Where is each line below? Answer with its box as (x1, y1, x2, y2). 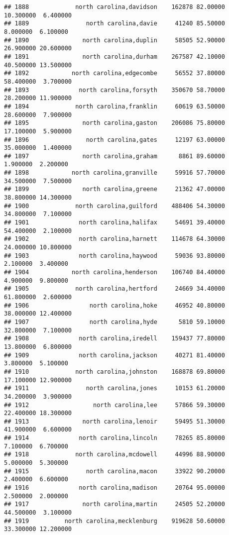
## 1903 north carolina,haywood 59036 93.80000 (4, 252, 225, 259)
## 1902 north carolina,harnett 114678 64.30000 (4, 235, 225, 243)
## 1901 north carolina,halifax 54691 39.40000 (4, 219, 225, 226)
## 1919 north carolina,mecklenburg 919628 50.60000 (4, 517, 225, 525)
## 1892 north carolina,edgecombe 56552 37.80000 (4, 70, 225, 77)
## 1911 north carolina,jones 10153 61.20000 (4, 385, 225, 392)
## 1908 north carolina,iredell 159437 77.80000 (4, 335, 225, 342)
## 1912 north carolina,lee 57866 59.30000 (4, 401, 225, 409)
